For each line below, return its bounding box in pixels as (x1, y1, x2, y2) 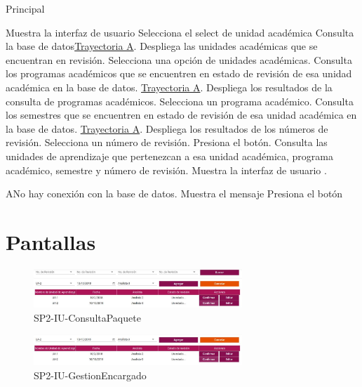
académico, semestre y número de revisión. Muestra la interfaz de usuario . (6, 162, 327, 177)
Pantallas (6, 227, 96, 256)
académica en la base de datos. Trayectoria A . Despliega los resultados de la (6, 79, 333, 94)
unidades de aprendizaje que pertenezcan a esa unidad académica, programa (6, 148, 333, 163)
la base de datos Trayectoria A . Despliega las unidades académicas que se (6, 39, 318, 53)
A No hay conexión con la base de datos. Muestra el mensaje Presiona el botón (6, 186, 343, 201)
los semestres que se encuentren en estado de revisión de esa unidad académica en (6, 107, 357, 122)
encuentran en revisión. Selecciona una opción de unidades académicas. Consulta (6, 52, 352, 67)
